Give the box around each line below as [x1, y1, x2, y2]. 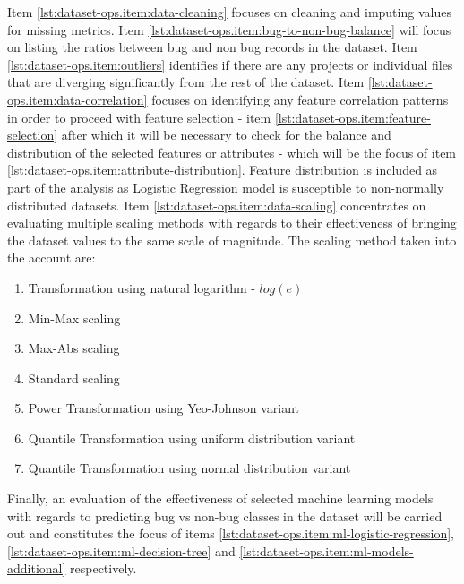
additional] [7, 559, 66, 578]
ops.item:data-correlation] [7, 90, 148, 108]
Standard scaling [28, 368, 120, 387]
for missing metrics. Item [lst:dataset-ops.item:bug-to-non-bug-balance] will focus [7, 20, 451, 39]
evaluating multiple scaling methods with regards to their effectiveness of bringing [7, 213, 457, 232]
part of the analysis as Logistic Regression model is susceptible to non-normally [7, 177, 444, 196]
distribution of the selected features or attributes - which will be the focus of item [7, 142, 457, 161]
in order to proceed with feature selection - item [7, 107, 271, 126]
